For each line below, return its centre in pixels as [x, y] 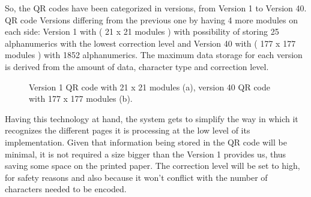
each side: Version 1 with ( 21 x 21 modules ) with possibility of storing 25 [142, 31]
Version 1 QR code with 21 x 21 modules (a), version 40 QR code [149, 87]
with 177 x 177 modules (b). [81, 99]
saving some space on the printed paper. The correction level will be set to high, [152, 166]
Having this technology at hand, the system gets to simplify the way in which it [152, 118]
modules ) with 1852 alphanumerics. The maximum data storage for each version [154, 55]
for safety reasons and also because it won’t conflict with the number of [136, 177]
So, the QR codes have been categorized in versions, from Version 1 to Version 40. [156, 8]
